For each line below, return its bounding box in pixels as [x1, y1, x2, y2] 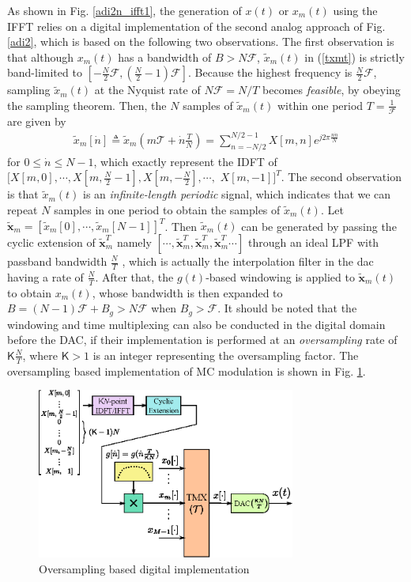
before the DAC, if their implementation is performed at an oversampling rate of [7, 331, 398, 348]
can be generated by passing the [241, 217, 397, 233]
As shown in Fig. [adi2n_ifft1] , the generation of [7, 2, 242, 18]
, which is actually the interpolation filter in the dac [122, 253, 374, 269]
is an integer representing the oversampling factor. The [92, 346, 359, 363]
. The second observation [281, 168, 402, 185]
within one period [277, 96, 364, 113]
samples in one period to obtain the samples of [54, 201, 281, 217]
